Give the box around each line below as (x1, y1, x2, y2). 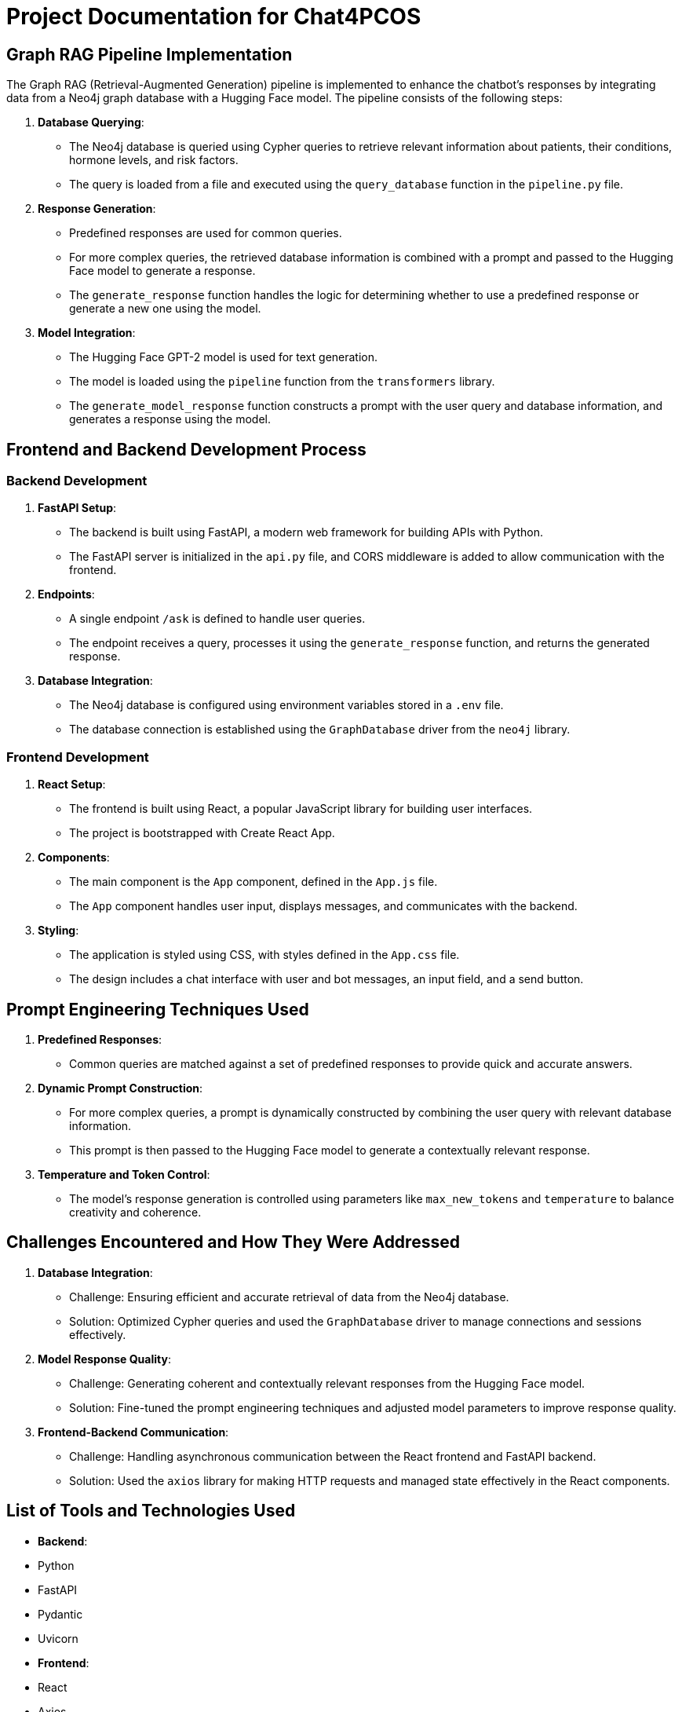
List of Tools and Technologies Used (6, 1501, 296, 1521)
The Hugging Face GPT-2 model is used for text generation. (69, 350, 378, 364)
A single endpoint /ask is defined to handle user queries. (69, 612, 366, 626)
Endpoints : (38, 587, 95, 602)
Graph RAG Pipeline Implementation (6, 44, 293, 64)
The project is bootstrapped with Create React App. (69, 826, 335, 840)
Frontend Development (6, 748, 149, 765)
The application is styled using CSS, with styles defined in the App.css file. (69, 948, 460, 962)
